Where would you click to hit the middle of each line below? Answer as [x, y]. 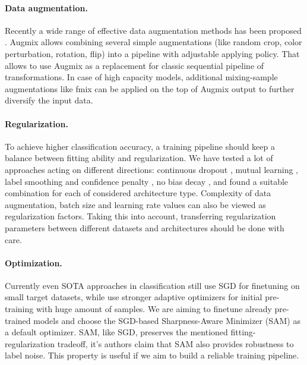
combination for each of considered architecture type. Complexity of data [138, 193]
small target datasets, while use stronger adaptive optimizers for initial [134, 297]
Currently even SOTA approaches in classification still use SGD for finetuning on [152, 285]
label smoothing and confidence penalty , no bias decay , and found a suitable [147, 181]
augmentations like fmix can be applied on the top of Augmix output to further [150, 88]
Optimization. [34, 262]
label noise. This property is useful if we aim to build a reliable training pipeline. [152, 355]
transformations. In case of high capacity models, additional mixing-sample [141, 77]
